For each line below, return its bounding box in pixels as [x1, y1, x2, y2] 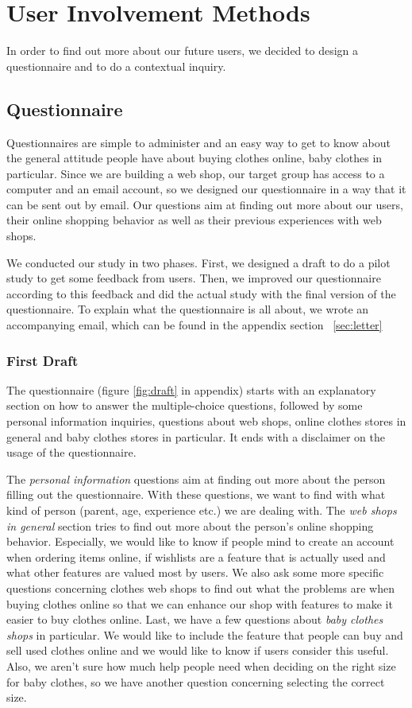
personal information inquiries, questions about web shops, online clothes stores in [6, 413, 406, 430]
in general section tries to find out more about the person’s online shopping [6, 517, 374, 534]
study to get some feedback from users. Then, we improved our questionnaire [6, 270, 381, 286]
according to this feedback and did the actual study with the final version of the [6, 285, 396, 301]
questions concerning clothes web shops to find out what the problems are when [6, 579, 395, 596]
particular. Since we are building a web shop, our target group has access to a [6, 165, 385, 181]
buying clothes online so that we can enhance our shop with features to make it [6, 595, 393, 612]
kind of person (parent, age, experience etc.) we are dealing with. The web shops [6, 502, 397, 519]
